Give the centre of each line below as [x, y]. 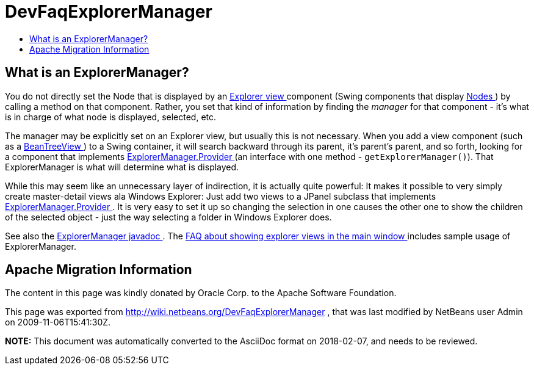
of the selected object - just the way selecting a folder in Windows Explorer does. [168, 217]
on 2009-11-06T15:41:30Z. [58, 322]
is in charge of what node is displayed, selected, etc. [111, 117]
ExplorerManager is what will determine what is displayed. [122, 167]
